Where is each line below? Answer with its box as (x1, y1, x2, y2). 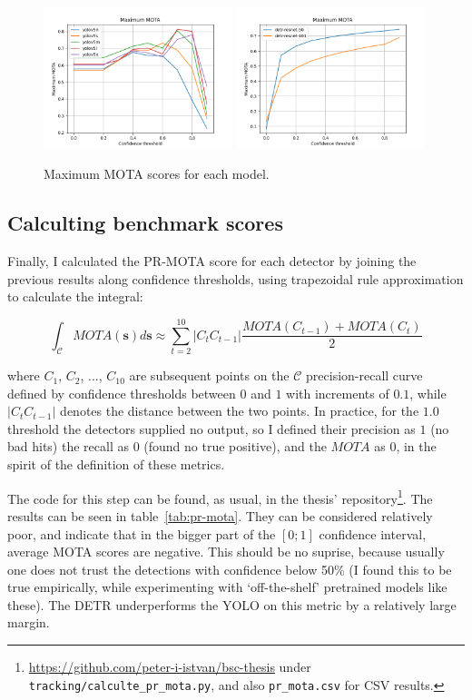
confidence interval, (319, 524, 427, 543)
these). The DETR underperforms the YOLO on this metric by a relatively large (7, 595, 457, 614)
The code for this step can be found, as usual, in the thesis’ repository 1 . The (7, 486, 433, 508)
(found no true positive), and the (143, 437, 327, 456)
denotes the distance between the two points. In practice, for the (60, 401, 419, 420)
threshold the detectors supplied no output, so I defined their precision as (7, 419, 416, 438)
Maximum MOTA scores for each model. (44, 164, 270, 183)
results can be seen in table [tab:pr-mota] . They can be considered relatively (7, 506, 433, 525)
